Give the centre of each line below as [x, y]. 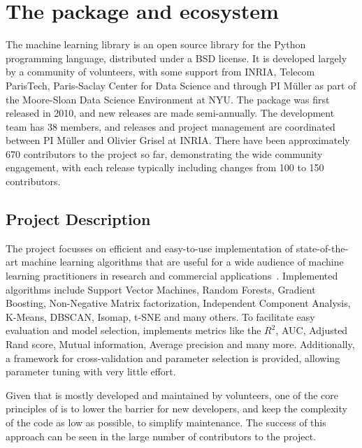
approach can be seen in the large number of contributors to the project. [161, 436]
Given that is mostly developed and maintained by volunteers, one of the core [172, 395]
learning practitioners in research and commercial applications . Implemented [172, 276]
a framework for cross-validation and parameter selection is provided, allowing [173, 357]
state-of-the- [322, 248]
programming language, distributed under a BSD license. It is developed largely [176, 58]
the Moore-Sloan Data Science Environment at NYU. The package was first [168, 99]
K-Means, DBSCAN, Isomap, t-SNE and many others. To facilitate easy [160, 316]
